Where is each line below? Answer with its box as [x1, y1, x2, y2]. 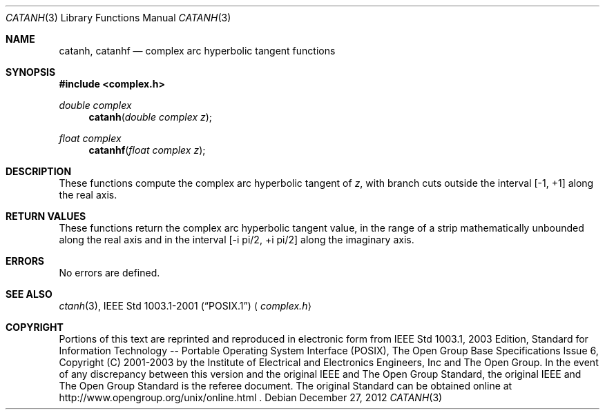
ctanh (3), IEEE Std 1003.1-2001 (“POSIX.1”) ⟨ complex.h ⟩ [59, 300, 311, 312]
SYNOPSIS [6, 66, 56, 78]
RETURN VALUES [6, 210, 86, 222]
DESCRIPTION [6, 165, 72, 177]
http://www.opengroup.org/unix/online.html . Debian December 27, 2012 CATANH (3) [59, 392, 443, 403]
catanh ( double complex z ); [88, 111, 213, 123]
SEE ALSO [6, 288, 52, 300]
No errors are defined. [59, 267, 160, 279]
